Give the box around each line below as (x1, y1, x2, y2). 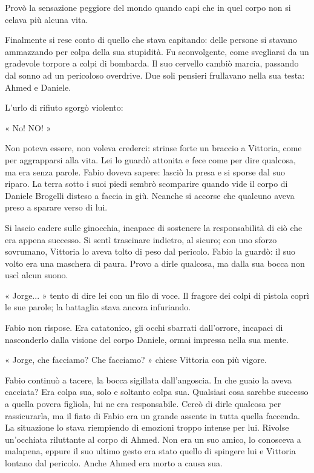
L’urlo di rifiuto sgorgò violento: (5, 101, 123, 114)
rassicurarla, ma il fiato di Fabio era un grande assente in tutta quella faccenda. (5, 409, 300, 422)
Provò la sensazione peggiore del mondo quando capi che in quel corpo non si (5, 1, 291, 13)
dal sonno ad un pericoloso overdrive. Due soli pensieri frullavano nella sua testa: (5, 68, 305, 81)
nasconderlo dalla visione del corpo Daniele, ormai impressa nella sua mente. (5, 333, 289, 345)
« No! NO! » (5, 121, 51, 134)
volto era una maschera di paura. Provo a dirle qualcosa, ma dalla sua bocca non (5, 256, 305, 269)
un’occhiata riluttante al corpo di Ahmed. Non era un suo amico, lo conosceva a (5, 432, 301, 445)
